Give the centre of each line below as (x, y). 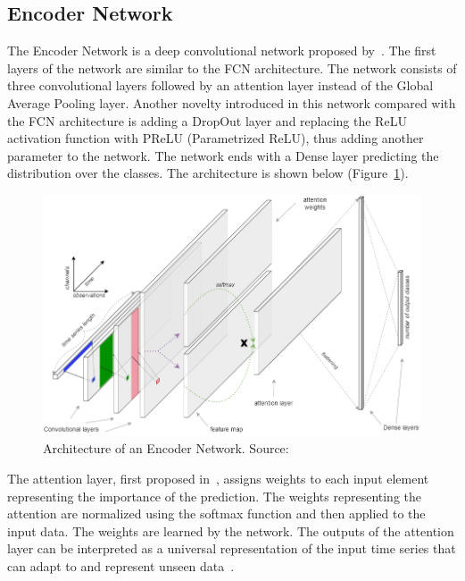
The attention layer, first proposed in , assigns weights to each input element (218, 479)
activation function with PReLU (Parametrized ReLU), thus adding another (216, 138)
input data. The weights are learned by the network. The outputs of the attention (231, 530)
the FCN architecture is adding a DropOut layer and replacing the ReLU (207, 120)
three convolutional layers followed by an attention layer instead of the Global (220, 85)
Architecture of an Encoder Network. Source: (166, 448)
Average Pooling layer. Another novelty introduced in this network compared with (232, 102)
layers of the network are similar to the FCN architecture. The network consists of (232, 67)
